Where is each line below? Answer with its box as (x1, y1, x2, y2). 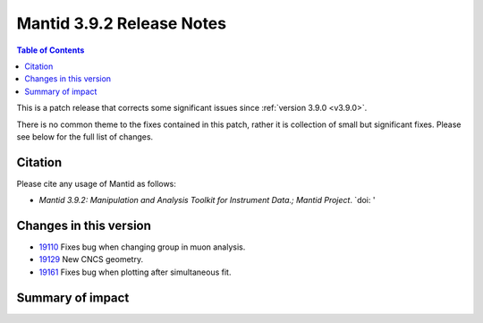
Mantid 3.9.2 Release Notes (16, 13, 227, 33)
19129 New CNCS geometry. (38, 254, 143, 265)
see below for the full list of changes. (16, 131, 154, 142)
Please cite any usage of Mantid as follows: (16, 178, 176, 189)
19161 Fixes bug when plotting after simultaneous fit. (38, 267, 232, 277)
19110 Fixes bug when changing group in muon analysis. (38, 242, 246, 252)
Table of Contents (16, 45, 85, 55)
